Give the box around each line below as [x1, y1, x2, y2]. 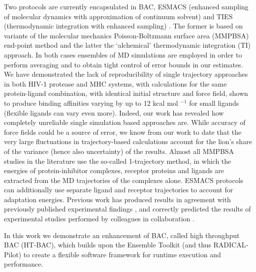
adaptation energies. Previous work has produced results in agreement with [4, 194, 231, 204]
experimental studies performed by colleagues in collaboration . [4, 213, 194, 224]
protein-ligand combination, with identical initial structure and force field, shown [4, 88, 248, 98]
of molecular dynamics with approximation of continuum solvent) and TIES [4, 11, 233, 21]
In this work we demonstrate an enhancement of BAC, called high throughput [4, 230, 240, 240]
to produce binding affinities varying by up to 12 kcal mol [4, 97, 178, 108]
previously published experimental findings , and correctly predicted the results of [4, 204, 251, 214]
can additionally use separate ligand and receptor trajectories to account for [4, 184, 233, 195]
